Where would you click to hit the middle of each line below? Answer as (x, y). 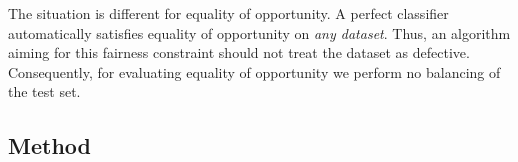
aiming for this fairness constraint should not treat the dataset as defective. (239, 52)
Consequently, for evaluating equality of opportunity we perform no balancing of (254, 71)
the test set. (44, 91)
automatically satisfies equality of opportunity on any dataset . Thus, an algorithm (259, 32)
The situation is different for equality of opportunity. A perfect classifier (228, 13)
